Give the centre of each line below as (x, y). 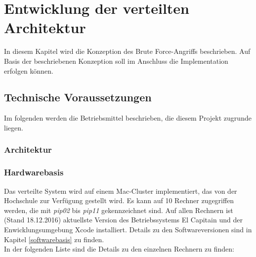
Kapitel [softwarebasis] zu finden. (54, 239)
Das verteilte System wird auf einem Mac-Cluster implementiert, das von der (121, 191)
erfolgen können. (29, 70)
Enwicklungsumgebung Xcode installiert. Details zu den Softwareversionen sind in (128, 229)
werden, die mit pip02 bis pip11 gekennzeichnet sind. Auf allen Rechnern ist (119, 210)
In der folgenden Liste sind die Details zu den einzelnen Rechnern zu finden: (119, 249)
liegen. (14, 127)
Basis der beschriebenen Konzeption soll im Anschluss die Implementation (116, 61)
